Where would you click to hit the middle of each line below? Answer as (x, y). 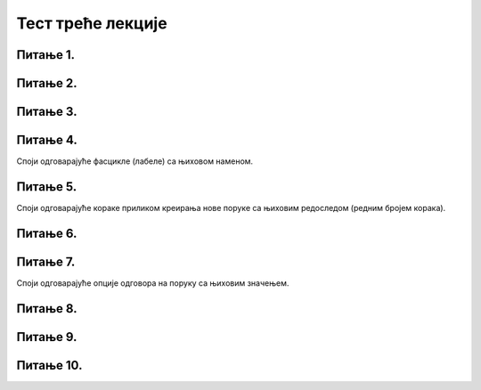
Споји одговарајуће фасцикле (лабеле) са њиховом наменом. (135, 161)
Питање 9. (47, 337)
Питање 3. (47, 112)
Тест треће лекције (92, 23)
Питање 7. (46, 261)
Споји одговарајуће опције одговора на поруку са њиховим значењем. (153, 283)
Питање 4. (47, 140)
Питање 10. (49, 365)
